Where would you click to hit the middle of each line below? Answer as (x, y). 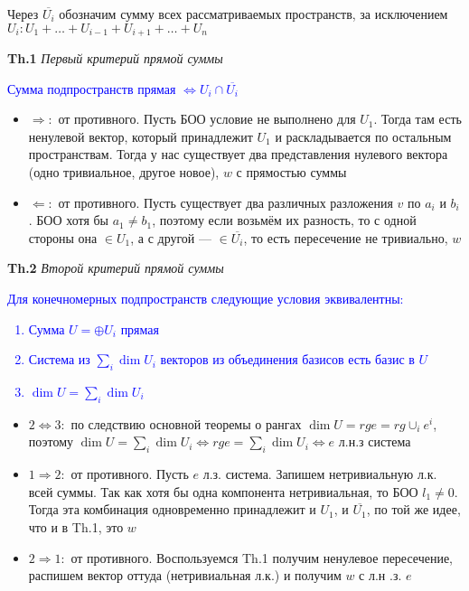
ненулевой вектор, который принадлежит (141, 136)
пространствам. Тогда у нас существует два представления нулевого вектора (238, 154)
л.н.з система (375, 441)
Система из (59, 359)
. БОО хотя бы (69, 220)
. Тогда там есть (417, 119)
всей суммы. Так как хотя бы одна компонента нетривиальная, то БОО (223, 491)
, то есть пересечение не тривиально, (346, 237)
